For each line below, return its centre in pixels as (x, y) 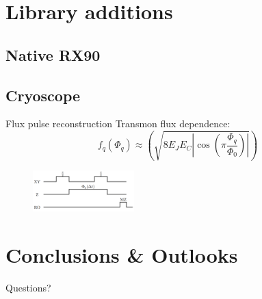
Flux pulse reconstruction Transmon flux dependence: (118, 123)
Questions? (28, 287)
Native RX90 (53, 54)
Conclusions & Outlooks (122, 254)
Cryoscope (43, 95)
